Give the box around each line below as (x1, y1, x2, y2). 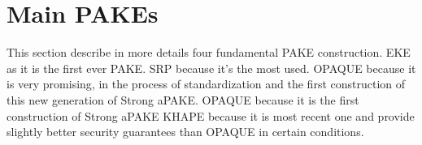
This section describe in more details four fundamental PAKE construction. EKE (7, 44, 411, 61)
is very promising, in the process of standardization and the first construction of (7, 75, 406, 92)
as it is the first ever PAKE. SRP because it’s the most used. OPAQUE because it (7, 59, 416, 76)
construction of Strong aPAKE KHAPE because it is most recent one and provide (7, 107, 415, 124)
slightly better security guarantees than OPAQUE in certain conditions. (7, 123, 364, 140)
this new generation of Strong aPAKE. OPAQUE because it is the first (7, 91, 359, 108)
